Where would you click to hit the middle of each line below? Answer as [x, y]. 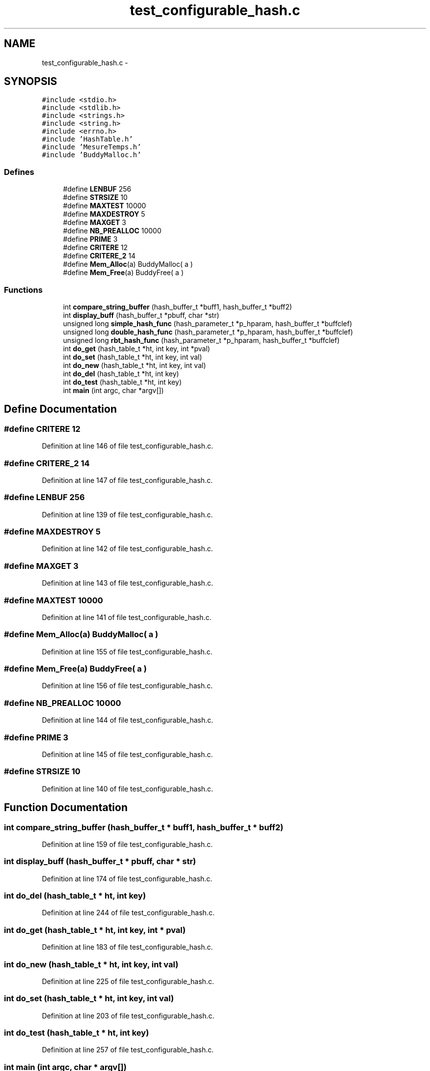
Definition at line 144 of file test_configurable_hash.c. [128, 720]
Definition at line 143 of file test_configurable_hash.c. [127, 583]
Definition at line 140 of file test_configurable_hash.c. [128, 789]
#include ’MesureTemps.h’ [92, 147]
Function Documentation [66, 808]
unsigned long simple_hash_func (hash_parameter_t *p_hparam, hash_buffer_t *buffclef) [208, 323]
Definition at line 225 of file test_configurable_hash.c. [128, 981]
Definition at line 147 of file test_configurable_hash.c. [127, 480]
